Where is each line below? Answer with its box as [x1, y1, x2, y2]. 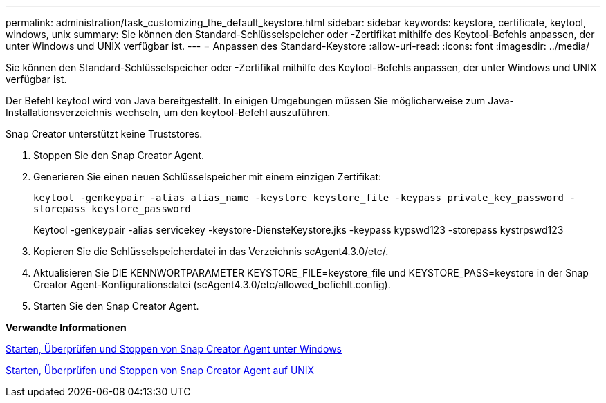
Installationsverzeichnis [6, 106, 113, 118]
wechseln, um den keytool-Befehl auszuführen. [114, 106, 331, 118]
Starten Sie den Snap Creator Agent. [33, 300, 199, 312]
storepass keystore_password [33, 203, 191, 214]
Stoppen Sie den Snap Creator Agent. [33, 149, 205, 161]
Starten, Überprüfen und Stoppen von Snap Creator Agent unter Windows [6, 343, 342, 355]
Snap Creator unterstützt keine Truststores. [6, 128, 203, 140]
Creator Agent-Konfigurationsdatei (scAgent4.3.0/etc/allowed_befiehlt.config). [33, 279, 391, 290]
